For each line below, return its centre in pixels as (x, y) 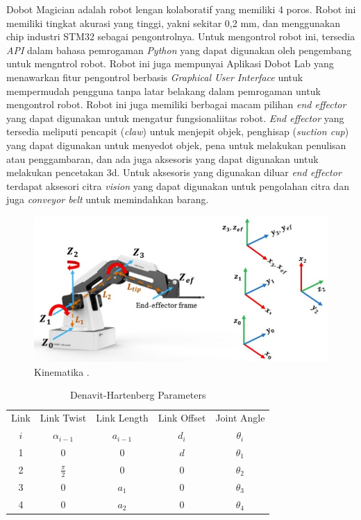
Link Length (122, 418)
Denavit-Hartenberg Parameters (138, 395)
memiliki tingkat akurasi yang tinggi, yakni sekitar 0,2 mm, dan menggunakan (173, 23)
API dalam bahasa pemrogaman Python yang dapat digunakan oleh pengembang (179, 50)
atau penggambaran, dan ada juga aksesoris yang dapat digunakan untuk (162, 158)
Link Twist (63, 418)
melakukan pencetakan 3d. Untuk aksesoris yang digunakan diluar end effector (174, 172)
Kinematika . (62, 371)
